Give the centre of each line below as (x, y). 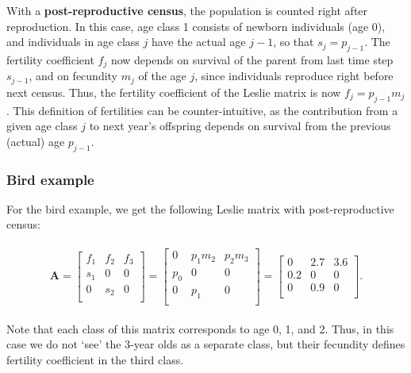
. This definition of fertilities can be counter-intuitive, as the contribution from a (202, 110)
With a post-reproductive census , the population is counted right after (187, 10)
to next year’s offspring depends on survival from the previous (240, 126)
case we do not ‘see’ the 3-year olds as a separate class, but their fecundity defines (206, 344)
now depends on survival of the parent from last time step (252, 59)
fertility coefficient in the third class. (95, 359)
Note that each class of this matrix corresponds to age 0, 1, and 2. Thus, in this (200, 328)
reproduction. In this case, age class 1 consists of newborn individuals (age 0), (196, 26)
